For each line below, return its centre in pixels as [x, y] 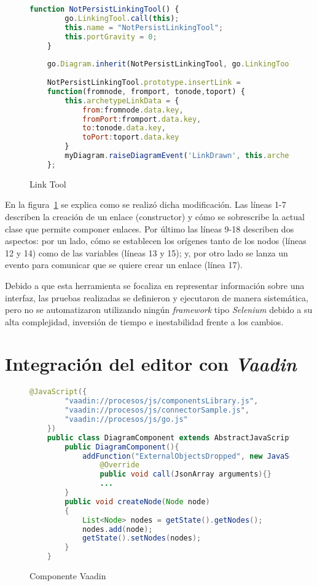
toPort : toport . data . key [131, 137]
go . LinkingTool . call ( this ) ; [122, 18]
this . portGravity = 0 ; [111, 37]
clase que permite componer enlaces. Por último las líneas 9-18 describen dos [150, 228]
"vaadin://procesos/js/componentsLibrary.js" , [162, 401]
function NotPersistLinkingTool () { [104, 9]
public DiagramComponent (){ [122, 447]
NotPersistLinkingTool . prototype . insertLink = [144, 82]
